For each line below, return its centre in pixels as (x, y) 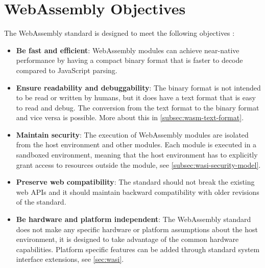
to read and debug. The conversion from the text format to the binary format (138, 107)
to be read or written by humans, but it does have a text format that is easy (136, 97)
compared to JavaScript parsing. (67, 70)
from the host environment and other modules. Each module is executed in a (136, 144)
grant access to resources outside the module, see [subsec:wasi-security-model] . (138, 164)
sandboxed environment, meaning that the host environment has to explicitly (137, 155)
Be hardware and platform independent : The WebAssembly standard (134, 219)
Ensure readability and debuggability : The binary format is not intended (138, 87)
